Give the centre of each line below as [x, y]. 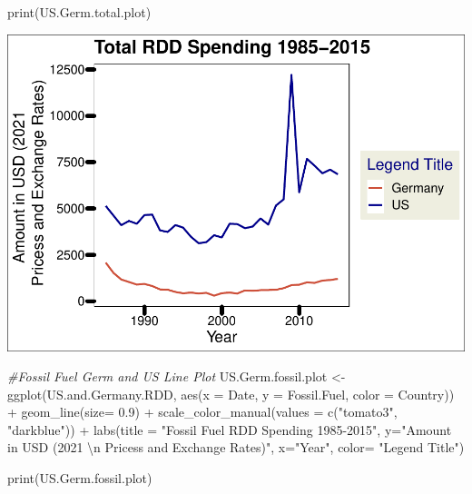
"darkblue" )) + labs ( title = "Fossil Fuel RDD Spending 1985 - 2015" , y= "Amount [230, 429]
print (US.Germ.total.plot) [79, 12]
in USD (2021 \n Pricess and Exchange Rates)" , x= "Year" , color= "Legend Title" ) [236, 447]
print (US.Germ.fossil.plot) [80, 478]
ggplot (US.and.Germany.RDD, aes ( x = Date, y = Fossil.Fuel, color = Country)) [231, 394]
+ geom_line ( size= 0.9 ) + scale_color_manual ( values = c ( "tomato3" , [202, 412]
